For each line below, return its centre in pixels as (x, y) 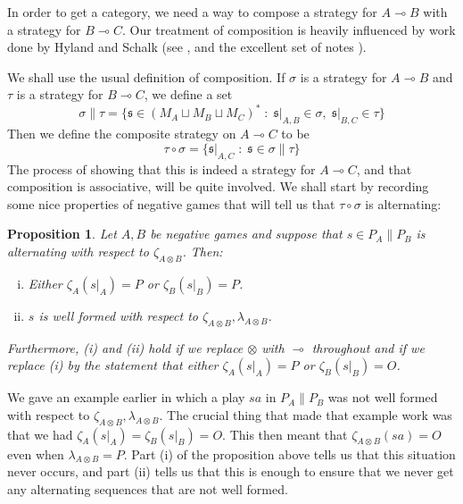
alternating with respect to (78, 252)
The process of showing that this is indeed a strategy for (161, 168)
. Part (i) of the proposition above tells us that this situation (289, 454)
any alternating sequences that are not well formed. (148, 489)
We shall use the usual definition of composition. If (146, 76)
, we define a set (188, 94)
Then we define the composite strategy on (122, 134)
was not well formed (383, 397)
